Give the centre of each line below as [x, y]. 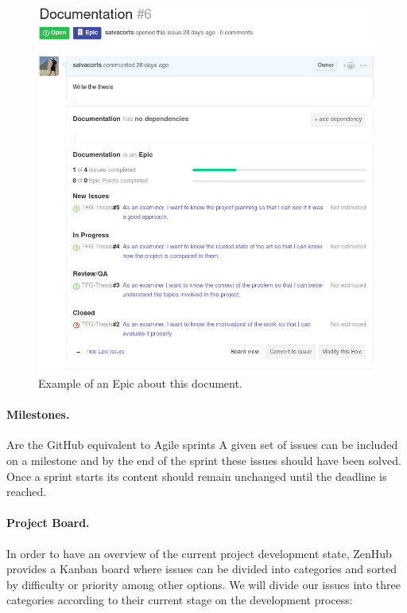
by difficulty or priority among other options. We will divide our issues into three [204, 584]
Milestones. [38, 414]
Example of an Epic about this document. [140, 383]
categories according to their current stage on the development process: [180, 600]
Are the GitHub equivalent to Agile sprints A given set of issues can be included [202, 445]
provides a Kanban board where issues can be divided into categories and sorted [202, 569]
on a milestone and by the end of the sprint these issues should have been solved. [204, 460]
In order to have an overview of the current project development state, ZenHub [199, 553]
